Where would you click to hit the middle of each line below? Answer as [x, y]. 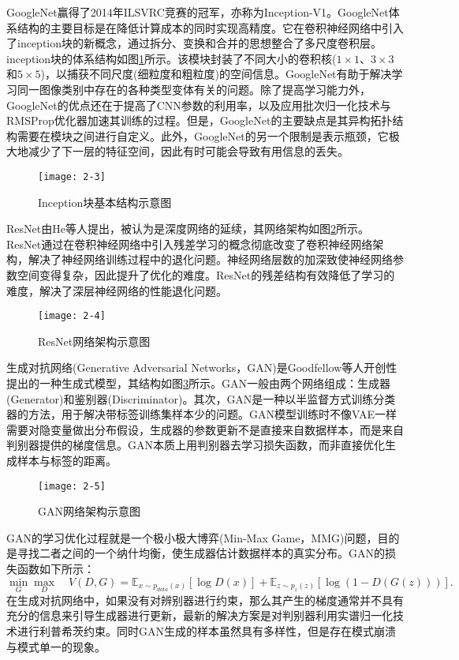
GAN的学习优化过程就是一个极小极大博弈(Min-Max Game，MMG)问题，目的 [203, 537]
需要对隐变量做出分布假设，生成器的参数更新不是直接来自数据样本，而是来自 [205, 429]
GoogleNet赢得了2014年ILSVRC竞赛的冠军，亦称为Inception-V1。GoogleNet [198, 12]
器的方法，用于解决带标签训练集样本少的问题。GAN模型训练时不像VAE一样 [202, 414]
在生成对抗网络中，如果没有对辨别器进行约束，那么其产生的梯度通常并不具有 [205, 600]
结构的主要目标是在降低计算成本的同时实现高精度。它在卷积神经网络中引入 [210, 27]
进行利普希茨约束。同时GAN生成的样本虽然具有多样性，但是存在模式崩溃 [206, 631]
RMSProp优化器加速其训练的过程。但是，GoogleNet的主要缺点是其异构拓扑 [200, 120]
